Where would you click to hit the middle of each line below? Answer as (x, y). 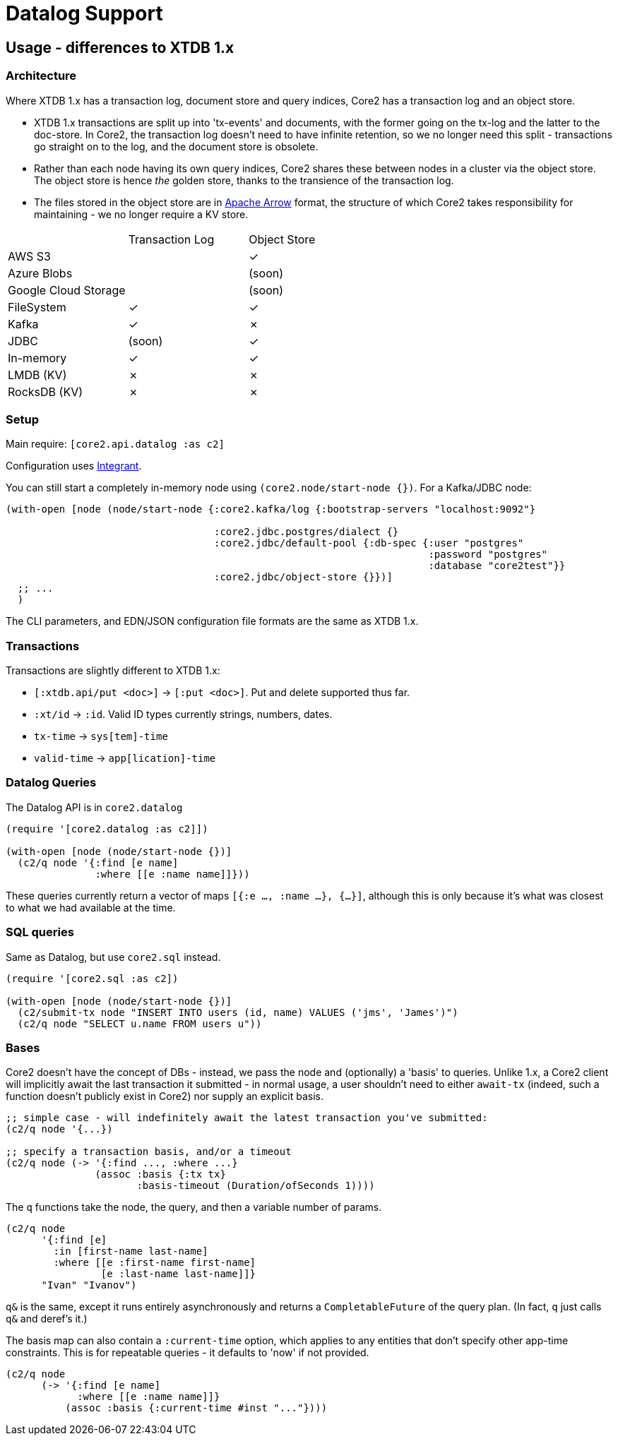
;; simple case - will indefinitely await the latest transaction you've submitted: (247, 1118)
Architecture (41, 76)
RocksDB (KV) (45, 391)
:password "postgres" (488, 555)
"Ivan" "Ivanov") (89, 1285)
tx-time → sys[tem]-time (101, 736)
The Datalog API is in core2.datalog (94, 807)
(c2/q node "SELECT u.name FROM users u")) (139, 1023)
